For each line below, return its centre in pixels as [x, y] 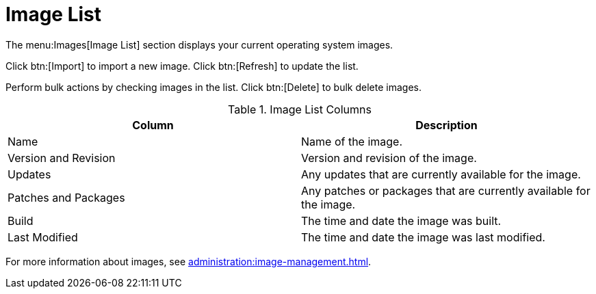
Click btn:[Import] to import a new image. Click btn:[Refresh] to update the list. [182, 66]
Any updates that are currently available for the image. [441, 174]
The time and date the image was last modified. [423, 237]
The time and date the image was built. [401, 220]
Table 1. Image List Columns [300, 109]
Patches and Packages [66, 197]
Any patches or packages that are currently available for [446, 190]
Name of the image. [352, 141]
